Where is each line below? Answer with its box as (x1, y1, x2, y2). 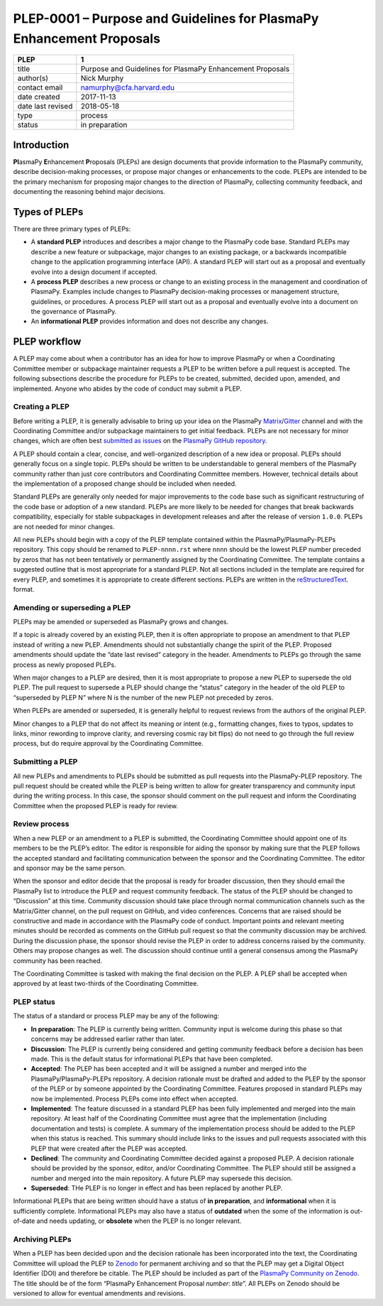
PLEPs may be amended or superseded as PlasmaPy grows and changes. (13, 618, 229, 626)
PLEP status (13, 997, 56, 1007)
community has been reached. (13, 956, 103, 965)
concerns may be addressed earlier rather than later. (30, 1035, 185, 1043)
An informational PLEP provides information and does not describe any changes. (30, 317, 269, 326)
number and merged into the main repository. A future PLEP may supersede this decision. (30, 1174, 293, 1182)
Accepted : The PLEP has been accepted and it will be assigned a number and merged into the (30, 1065, 307, 1073)
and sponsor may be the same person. (13, 864, 126, 872)
